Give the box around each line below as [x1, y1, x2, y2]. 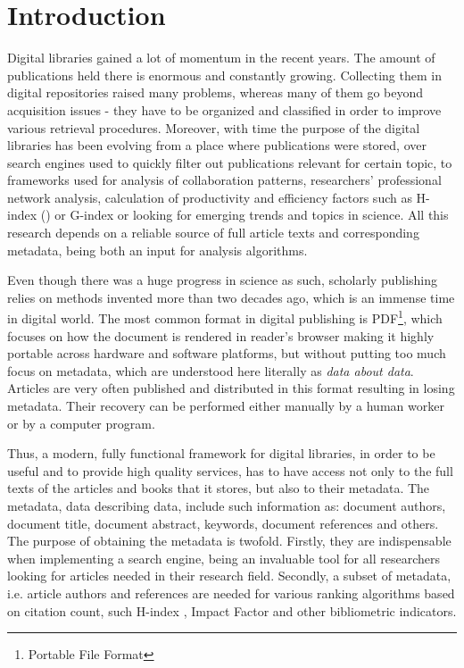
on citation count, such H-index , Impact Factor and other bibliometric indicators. [7, 601, 457, 620]
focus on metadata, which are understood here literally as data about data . [7, 361, 414, 380]
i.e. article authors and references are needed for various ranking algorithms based [7, 584, 455, 602]
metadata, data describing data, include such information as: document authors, [7, 497, 446, 515]
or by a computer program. [7, 413, 155, 432]
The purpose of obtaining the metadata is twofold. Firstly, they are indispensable [7, 531, 452, 550]
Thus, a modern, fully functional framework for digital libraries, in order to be [7, 444, 435, 463]
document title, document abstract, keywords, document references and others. [7, 514, 439, 532]
